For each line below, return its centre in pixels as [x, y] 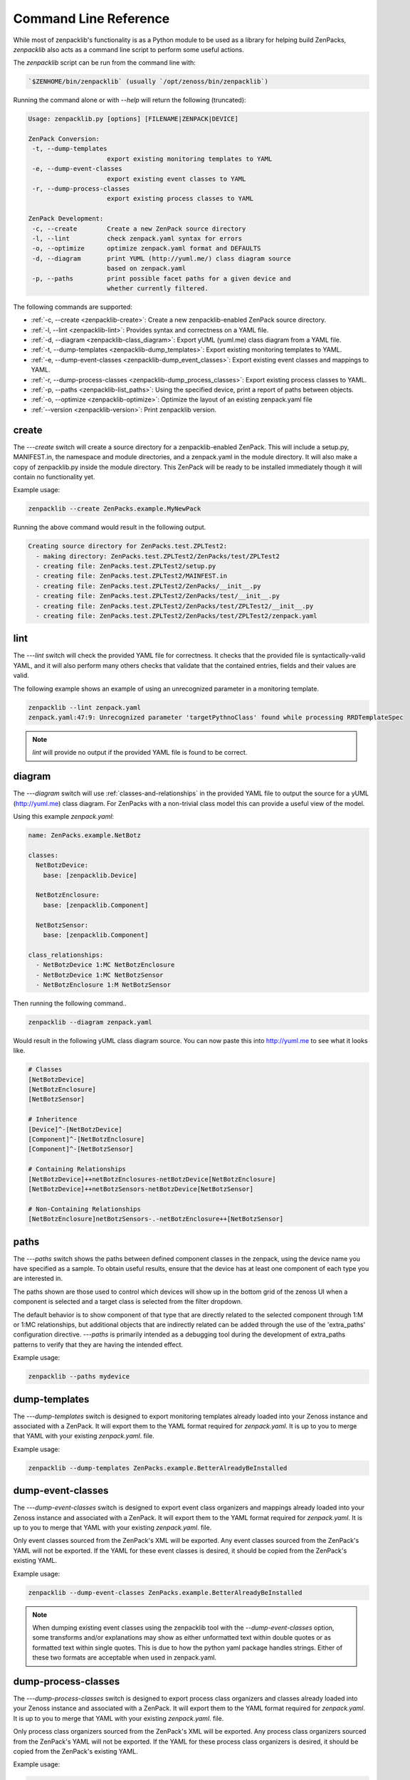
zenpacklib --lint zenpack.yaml [85, 707]
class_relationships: [66, 955]
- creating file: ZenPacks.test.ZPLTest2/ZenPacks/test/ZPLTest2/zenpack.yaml [177, 616]
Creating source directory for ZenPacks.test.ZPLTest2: [128, 546]
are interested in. [38, 1279]
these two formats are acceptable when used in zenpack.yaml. [125, 1658]
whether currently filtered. [158, 288]
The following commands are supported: [73, 307]
